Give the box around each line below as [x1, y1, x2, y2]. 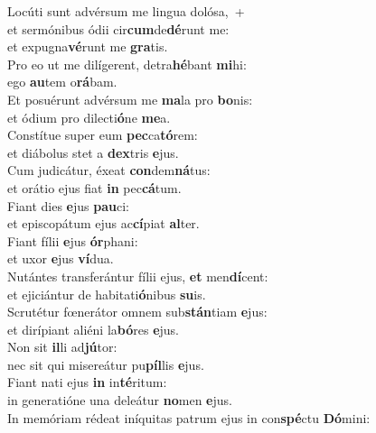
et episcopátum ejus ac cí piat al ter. [7, 214, 200, 233]
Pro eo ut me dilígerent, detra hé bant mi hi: [7, 54, 247, 73]
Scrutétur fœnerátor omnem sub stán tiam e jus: [7, 302, 268, 321]
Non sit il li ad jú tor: [7, 337, 117, 356]
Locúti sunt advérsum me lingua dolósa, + [7, 2, 245, 20]
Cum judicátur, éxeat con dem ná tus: [7, 161, 211, 180]
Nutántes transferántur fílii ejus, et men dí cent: [7, 266, 268, 285]
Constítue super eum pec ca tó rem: [7, 125, 198, 144]
